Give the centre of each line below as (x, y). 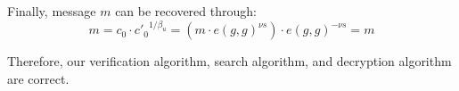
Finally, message (52, 11)
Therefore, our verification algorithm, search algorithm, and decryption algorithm (229, 61)
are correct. (38, 78)
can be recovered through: (186, 11)
